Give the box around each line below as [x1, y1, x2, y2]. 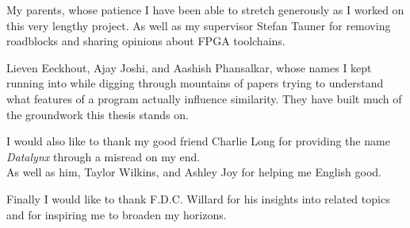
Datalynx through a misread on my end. [6, 148, 201, 164]
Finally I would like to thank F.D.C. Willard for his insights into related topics [6, 190, 390, 207]
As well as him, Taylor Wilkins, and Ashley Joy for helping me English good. [6, 164, 381, 180]
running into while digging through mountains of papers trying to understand [6, 75, 384, 91]
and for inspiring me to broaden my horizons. [6, 206, 227, 222]
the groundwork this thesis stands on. [6, 106, 189, 122]
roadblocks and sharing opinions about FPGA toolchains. [6, 33, 285, 49]
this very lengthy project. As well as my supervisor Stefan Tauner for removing [6, 17, 391, 33]
